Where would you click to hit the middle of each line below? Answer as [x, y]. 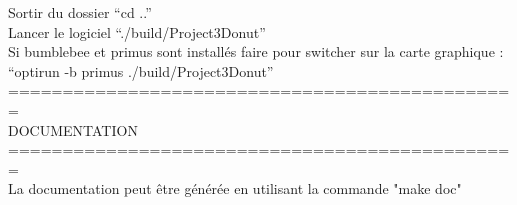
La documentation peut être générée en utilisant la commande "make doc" [235, 188]
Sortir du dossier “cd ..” [80, 12]
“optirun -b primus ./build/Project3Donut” [141, 70]
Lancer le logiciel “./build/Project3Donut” [137, 31]
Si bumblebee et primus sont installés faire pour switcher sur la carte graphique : [256, 51]
